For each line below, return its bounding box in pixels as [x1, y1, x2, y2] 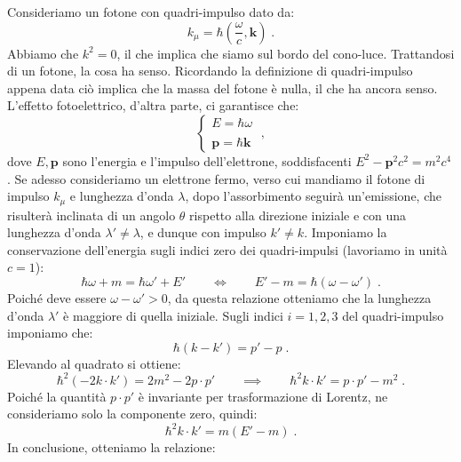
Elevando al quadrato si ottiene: [7, 354, 181, 372]
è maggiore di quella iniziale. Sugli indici [63, 306, 283, 324]
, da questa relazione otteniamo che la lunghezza [167, 288, 432, 307]
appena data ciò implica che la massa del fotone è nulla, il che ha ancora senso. [7, 78, 438, 97]
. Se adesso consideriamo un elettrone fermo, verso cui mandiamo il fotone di [7, 169, 425, 187]
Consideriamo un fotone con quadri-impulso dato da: [7, 3, 295, 20]
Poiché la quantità [7, 386, 107, 405]
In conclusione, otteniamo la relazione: [7, 437, 216, 456]
